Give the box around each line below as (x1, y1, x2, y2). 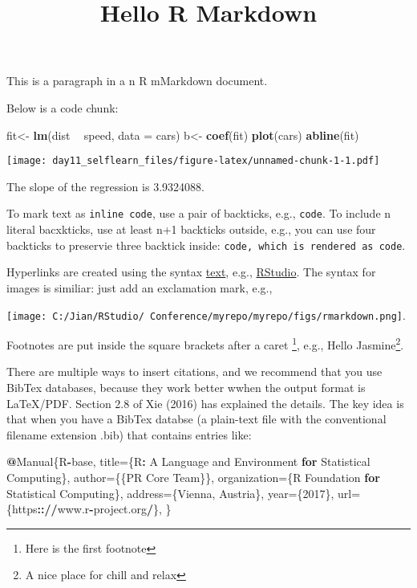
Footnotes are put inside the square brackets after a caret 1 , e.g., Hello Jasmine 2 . (6, 334, 404, 353)
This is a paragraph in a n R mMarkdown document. (6, 72, 268, 89)
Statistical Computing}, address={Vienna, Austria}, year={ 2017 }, (6, 484, 334, 501)
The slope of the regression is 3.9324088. (6, 178, 204, 194)
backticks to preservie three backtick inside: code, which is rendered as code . (6, 236, 406, 253)
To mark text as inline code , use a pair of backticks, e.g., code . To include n (6, 205, 391, 222)
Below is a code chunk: (6, 99, 119, 116)
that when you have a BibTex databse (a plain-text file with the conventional (6, 410, 387, 427)
